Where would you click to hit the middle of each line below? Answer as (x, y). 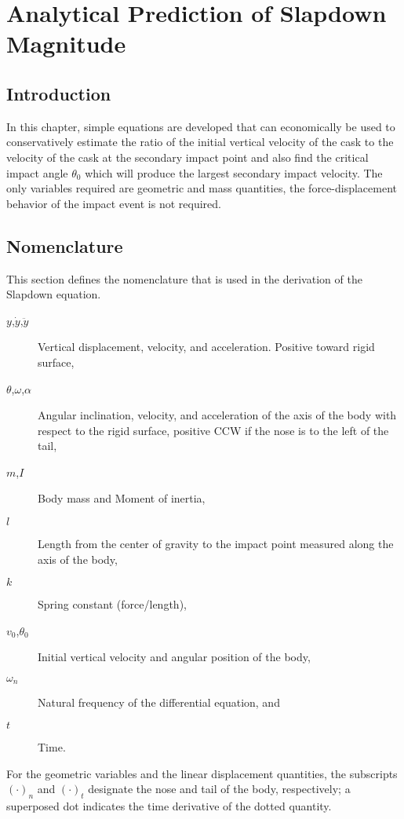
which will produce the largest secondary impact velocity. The (234, 172)
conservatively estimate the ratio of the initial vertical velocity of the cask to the (200, 142)
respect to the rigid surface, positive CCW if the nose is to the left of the (213, 430)
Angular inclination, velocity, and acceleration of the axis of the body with (217, 415)
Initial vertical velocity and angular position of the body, (174, 657)
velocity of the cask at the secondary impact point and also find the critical (187, 157)
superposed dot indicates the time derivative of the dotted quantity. (169, 806)
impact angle (37, 172)
